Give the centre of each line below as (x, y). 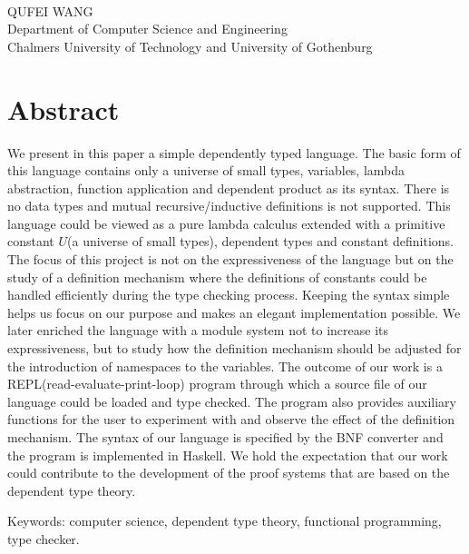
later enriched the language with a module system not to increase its (198, 330)
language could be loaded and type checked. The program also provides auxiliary (232, 401)
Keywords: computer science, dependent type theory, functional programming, (225, 521)
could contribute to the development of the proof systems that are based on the (229, 473)
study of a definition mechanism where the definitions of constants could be (217, 277)
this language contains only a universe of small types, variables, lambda (206, 170)
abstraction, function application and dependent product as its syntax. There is (229, 188)
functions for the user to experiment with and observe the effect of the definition (231, 419)
